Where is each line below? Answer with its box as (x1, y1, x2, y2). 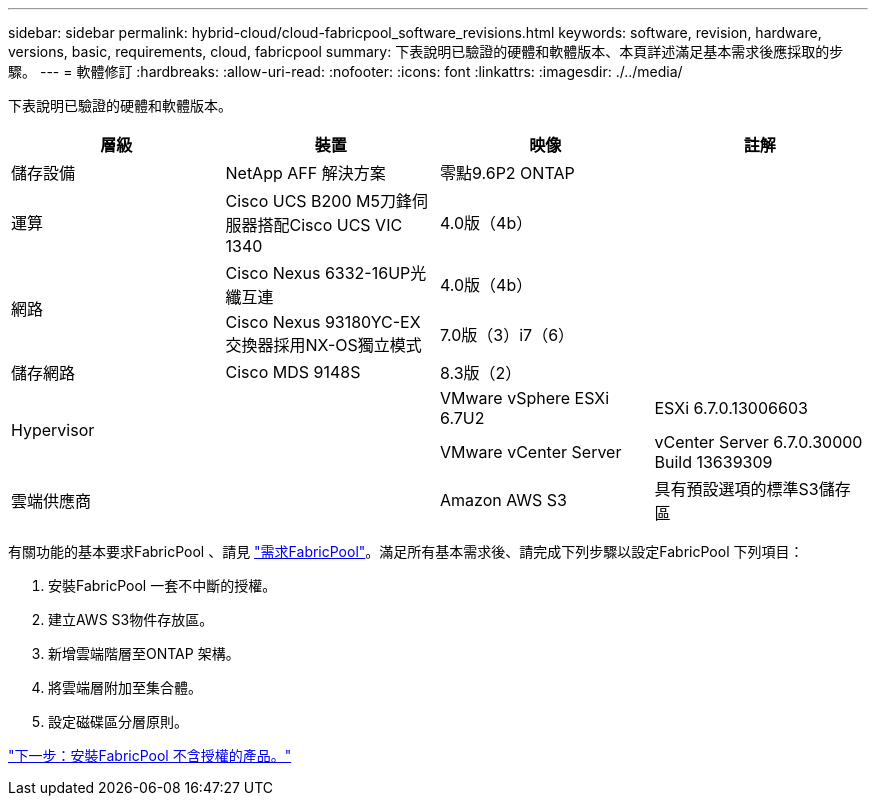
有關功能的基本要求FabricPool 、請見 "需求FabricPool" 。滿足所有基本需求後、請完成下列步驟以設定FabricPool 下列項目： (8, 543, 804, 560)
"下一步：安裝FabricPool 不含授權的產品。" (8, 747, 292, 764)
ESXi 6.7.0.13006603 (654, 398, 808, 418)
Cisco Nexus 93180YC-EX (225, 312, 421, 332)
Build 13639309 (654, 452, 773, 472)
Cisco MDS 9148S (225, 362, 361, 382)
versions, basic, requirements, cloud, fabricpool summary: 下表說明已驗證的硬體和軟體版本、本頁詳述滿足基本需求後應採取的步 (8, 43, 844, 60)
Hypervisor (11, 420, 95, 440)
